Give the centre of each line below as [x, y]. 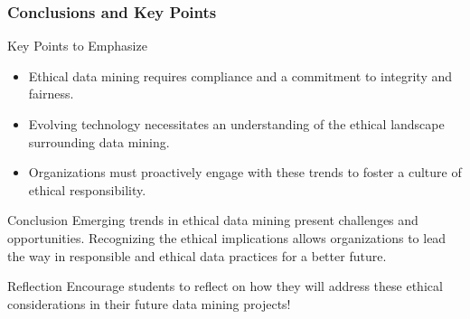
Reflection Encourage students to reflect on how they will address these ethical [225, 286]
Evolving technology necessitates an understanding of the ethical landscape [236, 124]
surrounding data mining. [99, 141]
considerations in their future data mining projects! [149, 303]
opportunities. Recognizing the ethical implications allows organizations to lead [227, 237]
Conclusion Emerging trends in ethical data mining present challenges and [213, 220]
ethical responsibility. [87, 189]
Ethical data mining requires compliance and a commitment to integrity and [240, 75]
